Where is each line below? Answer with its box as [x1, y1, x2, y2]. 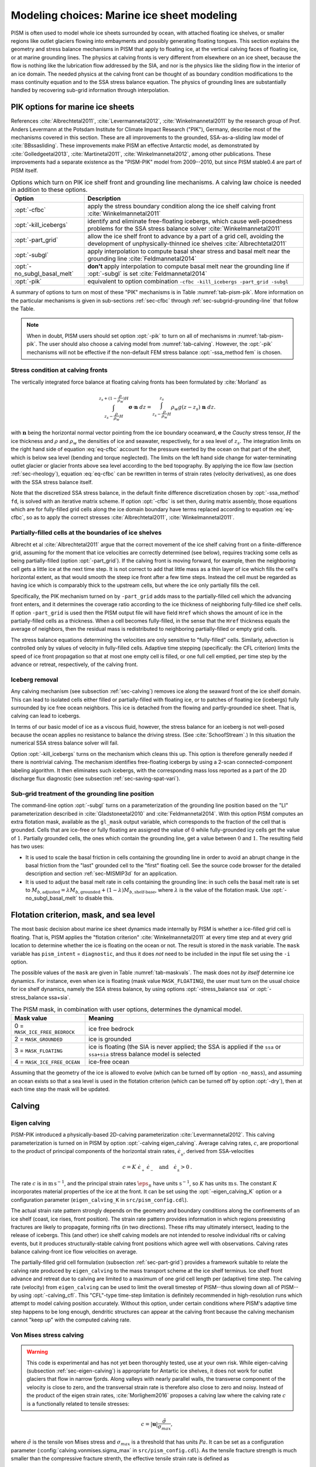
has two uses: [11, 843, 45, 850]
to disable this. [78, 895, 114, 902]
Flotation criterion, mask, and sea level [11, 910, 155, 920]
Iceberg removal [11, 675, 59, 684]
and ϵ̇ [159, 1164, 177, 1170]
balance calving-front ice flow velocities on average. [11, 1248, 138, 1255]
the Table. [11, 305, 35, 312]
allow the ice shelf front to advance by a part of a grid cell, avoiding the [87, 232, 284, 241]
